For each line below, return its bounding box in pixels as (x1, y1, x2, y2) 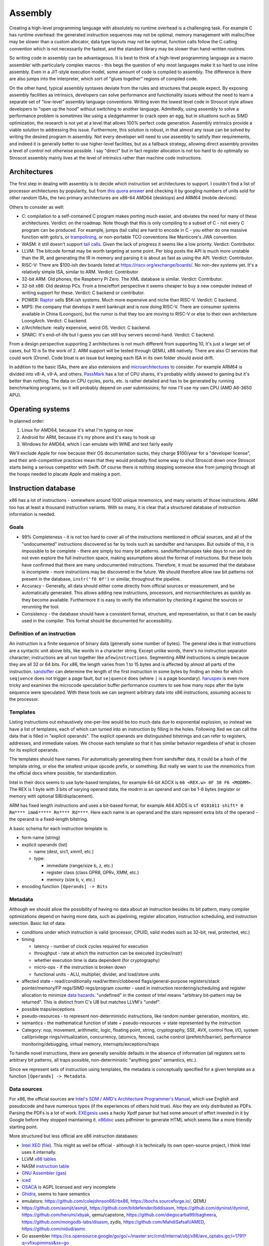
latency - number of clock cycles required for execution (34, 943, 148, 949)
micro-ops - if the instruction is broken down (34, 964, 127, 970)
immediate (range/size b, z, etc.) (46, 862, 114, 868)
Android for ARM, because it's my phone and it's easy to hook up (21, 434, 155, 440)
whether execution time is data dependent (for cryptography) (34, 957, 160, 963)
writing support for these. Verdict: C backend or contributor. (21, 290, 145, 296)
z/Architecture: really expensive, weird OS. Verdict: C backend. (21, 324, 151, 331)
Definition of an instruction (9, 630, 76, 637)
